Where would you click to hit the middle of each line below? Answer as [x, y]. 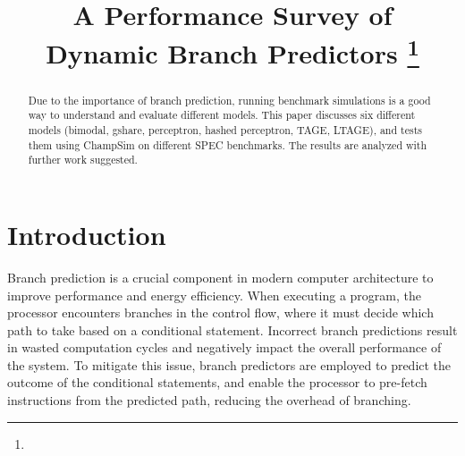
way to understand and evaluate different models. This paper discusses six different [222, 115]
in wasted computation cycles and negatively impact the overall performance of [224, 347]
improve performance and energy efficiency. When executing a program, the [215, 295]
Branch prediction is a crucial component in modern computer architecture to [220, 277]
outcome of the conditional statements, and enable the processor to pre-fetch [217, 382]
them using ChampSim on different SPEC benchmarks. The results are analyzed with [228, 144]
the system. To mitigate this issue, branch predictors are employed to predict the [229, 364]
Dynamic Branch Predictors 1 [232, 51]
